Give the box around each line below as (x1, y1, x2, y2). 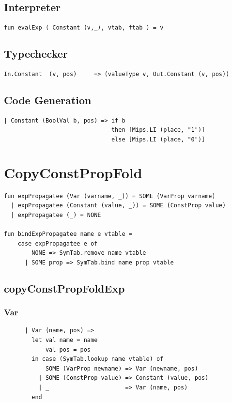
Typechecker (4, 46, 68, 61)
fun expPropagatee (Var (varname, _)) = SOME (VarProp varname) (4, 192, 216, 200)
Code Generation (4, 92, 92, 107)
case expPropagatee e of (17, 240, 98, 247)
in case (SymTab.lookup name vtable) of (31, 356, 164, 363)
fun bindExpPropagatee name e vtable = (4, 231, 132, 238)
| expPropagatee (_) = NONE (11, 211, 101, 218)
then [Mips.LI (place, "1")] (111, 126, 205, 134)
